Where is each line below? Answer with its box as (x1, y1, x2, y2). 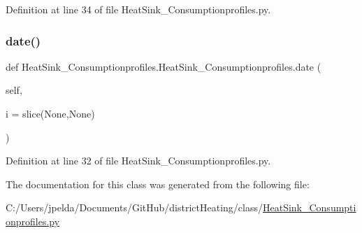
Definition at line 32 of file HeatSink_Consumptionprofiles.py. (6, 153, 271, 168)
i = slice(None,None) (6, 106, 95, 120)
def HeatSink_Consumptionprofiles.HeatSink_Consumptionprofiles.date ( (6, 59, 321, 73)
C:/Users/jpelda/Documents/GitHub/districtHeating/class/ (6, 200, 263, 215)
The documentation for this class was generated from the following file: (6, 176, 310, 191)
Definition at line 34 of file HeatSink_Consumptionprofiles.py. (6, 2, 271, 16)
